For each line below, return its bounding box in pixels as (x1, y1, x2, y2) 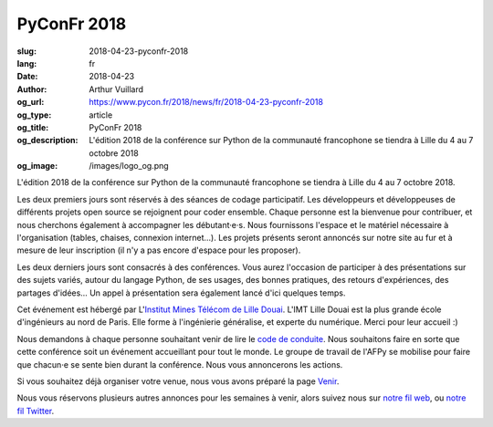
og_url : (16, 97, 45, 108)
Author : (16, 83, 47, 95)
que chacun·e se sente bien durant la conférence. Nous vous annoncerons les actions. (16, 359, 343, 370)
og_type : (16, 109, 52, 120)
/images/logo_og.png (89, 161, 169, 172)
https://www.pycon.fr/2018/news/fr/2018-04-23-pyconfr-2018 (89, 97, 324, 108)
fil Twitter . (16, 405, 55, 416)
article (89, 109, 113, 120)
